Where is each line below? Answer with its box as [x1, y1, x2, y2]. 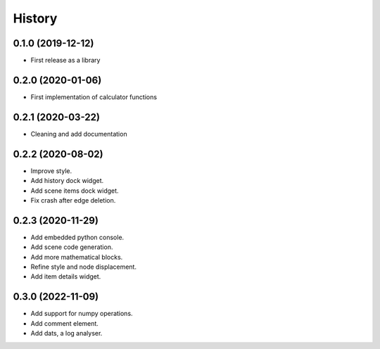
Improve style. [30, 166, 72, 175]
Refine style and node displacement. [30, 262, 137, 271]
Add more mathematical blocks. [30, 253, 123, 261]
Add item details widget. [30, 272, 101, 281]
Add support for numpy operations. [30, 310, 133, 318]
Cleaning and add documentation [30, 129, 127, 138]
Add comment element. [30, 319, 99, 327]
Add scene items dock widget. [30, 186, 119, 195]
